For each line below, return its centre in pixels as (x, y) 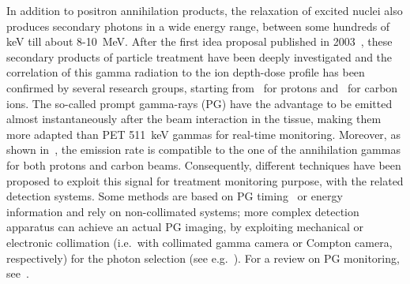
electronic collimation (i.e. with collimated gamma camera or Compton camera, (199, 242)
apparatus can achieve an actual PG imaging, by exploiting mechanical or (185, 227)
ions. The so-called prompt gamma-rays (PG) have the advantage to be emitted (199, 103)
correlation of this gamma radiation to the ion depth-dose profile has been (186, 72)
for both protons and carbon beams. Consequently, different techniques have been (204, 164)
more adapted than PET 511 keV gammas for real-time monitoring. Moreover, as (203, 134)
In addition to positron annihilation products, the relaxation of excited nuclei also (205, 10)
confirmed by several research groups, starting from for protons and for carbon (202, 87)
